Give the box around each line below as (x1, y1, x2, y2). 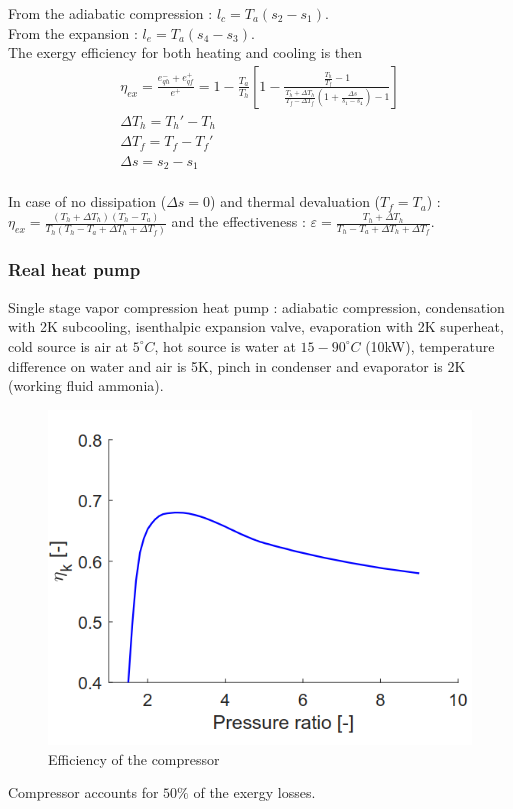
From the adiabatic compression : (8, 3, 213, 23)
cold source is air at (8, 335, 128, 356)
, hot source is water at (154, 335, 296, 356)
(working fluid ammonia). (8, 375, 164, 396)
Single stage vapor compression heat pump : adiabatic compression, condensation (8, 296, 505, 317)
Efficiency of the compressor (48, 748, 220, 769)
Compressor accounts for (8, 782, 159, 803)
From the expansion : (8, 22, 138, 43)
